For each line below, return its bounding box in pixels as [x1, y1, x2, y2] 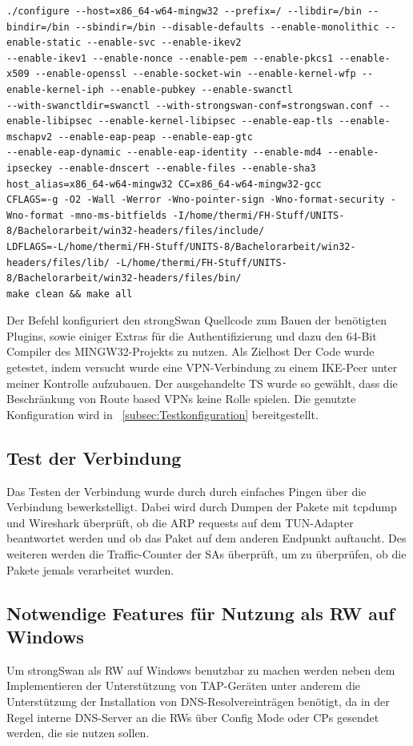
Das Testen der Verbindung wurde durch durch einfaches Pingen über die [6, 482, 367, 499]
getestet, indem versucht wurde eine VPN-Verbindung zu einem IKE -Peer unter [6, 359, 398, 376]
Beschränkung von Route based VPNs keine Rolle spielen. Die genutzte [6, 390, 356, 407]
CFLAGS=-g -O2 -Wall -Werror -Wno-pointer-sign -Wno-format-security [6, 194, 385, 206]
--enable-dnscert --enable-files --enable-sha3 [58, 162, 316, 174]
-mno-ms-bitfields [69, 209, 167, 221]
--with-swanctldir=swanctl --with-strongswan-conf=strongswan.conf [6, 99, 374, 111]
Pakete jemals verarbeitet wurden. [6, 561, 174, 578]
